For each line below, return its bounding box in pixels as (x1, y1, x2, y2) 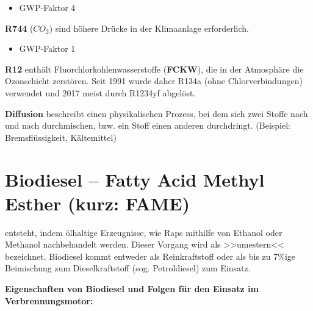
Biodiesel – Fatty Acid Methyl (5, 166, 265, 191)
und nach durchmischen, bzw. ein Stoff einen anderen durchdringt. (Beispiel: (5, 119, 290, 132)
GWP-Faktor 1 (19, 42, 76, 55)
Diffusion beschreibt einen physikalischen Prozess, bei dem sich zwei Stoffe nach (5, 107, 308, 120)
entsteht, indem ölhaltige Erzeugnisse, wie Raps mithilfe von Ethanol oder (5, 226, 282, 238)
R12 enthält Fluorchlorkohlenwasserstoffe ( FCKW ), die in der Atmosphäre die (5, 62, 304, 75)
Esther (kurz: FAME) (5, 190, 190, 215)
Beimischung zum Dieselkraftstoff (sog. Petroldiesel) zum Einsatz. (5, 262, 251, 274)
